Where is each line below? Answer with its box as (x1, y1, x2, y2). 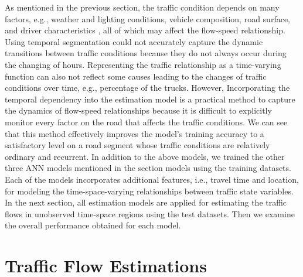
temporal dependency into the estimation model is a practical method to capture (5, 93, 295, 105)
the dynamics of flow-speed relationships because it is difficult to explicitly (5, 104, 272, 117)
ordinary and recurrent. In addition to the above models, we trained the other (5, 150, 285, 162)
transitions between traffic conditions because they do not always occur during (5, 47, 287, 59)
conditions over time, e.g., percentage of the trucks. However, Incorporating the (5, 81, 290, 94)
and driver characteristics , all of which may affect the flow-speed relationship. (5, 24, 285, 36)
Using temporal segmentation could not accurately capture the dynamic (5, 35, 263, 47)
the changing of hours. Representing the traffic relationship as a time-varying (5, 58, 281, 70)
